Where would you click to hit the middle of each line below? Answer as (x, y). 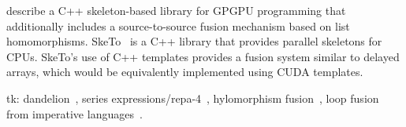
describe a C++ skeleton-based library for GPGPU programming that (176, 10)
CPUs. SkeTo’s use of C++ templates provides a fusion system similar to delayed (203, 56)
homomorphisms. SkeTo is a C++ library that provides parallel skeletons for (194, 41)
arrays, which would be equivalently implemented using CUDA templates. (185, 72)
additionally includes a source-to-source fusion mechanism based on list (178, 25)
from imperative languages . (74, 113)
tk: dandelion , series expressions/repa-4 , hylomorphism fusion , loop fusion (193, 98)
